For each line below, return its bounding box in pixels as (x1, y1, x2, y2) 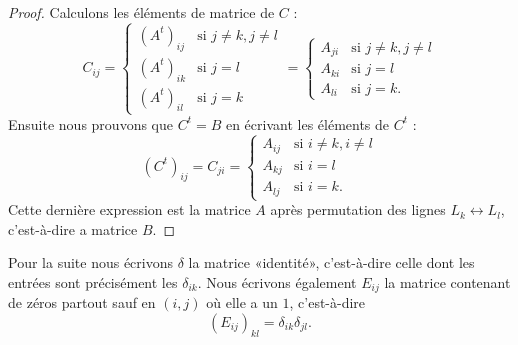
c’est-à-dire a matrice (8, 218, 138, 239)
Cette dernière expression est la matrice (8, 199, 251, 220)
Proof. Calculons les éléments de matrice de (8, 2, 275, 22)
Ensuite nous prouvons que (8, 113, 173, 134)
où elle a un (206, 292, 278, 313)
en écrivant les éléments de (225, 113, 390, 134)
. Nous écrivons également (197, 271, 357, 292)
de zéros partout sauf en (8, 292, 156, 313)
